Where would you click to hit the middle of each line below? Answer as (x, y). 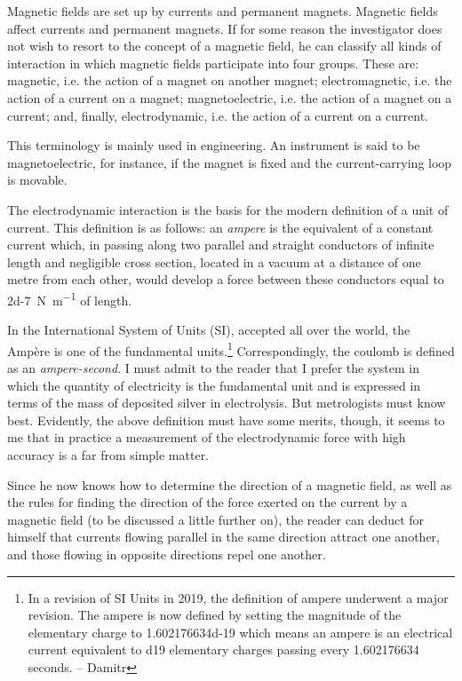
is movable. (37, 180)
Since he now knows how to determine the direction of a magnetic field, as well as (230, 484)
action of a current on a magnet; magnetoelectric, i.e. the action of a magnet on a (230, 97)
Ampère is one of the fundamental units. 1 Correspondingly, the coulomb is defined (231, 349)
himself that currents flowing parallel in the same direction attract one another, (223, 537)
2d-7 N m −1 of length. (70, 298)
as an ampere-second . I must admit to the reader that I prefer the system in (213, 368)
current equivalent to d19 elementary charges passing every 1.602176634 (223, 649)
